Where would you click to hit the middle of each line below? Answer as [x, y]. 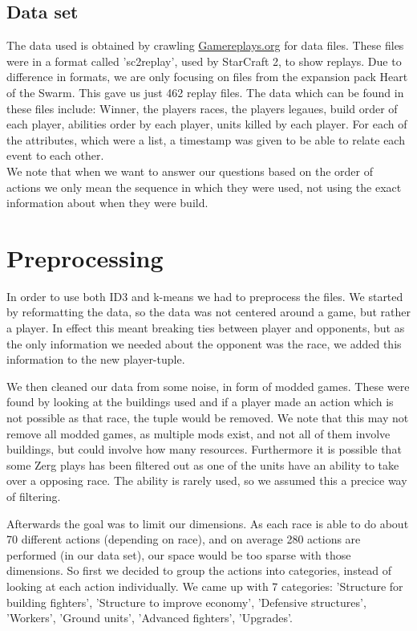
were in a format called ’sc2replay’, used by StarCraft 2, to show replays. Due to [204, 61]
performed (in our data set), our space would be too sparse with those [179, 554]
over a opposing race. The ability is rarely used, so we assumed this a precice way [207, 480]
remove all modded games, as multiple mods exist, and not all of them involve [198, 433]
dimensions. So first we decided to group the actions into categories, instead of [199, 570]
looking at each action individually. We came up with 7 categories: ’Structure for [205, 586]
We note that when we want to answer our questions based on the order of [190, 171]
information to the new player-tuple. [96, 359]
